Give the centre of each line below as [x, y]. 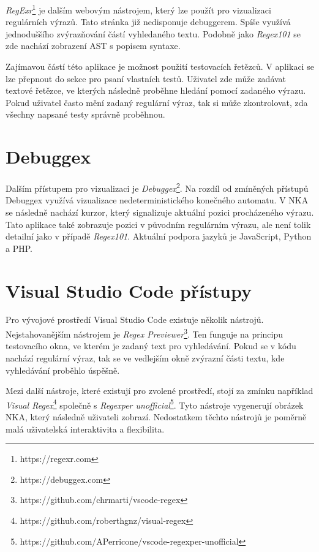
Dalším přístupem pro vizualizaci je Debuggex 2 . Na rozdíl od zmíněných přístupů [157, 187]
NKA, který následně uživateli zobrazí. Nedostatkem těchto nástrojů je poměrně [156, 416]
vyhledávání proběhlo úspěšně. [63, 370]
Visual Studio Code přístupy [129, 290]
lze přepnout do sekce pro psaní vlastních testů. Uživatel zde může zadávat [146, 78]
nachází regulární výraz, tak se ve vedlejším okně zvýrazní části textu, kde [145, 357]
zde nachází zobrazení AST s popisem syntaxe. [93, 46]
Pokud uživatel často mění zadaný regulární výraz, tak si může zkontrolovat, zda [157, 102]
